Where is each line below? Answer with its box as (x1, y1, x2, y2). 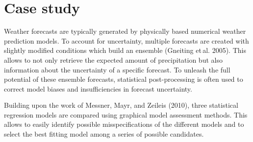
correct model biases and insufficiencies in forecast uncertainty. (4, 83, 192, 94)
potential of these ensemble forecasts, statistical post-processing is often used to (4, 74, 243, 84)
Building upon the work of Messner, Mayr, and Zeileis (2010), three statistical (4, 100, 238, 110)
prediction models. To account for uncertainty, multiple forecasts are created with (4, 35, 249, 46)
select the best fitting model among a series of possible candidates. (4, 129, 204, 139)
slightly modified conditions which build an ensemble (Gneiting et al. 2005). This (4, 45, 246, 55)
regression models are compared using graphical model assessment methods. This (4, 109, 248, 119)
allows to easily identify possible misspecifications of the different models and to (4, 119, 244, 129)
